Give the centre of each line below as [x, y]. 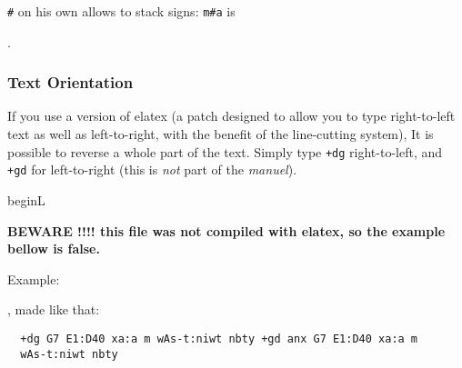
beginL [26, 199]
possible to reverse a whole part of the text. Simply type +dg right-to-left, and [225, 151]
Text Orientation [70, 82]
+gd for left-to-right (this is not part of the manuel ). [152, 169]
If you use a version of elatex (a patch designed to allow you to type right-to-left [231, 116]
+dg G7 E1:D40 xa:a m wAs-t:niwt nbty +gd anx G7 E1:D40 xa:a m [219, 338]
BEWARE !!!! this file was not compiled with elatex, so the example [226, 230]
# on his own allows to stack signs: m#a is [121, 11]
